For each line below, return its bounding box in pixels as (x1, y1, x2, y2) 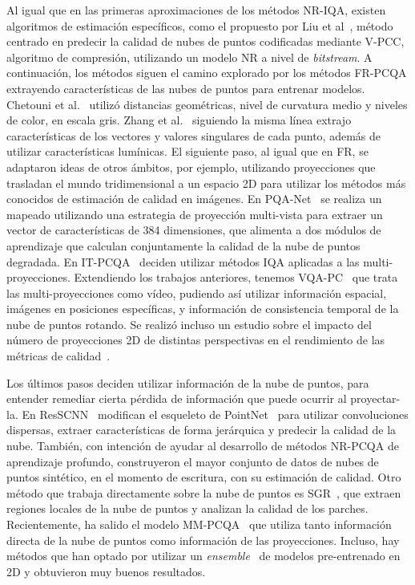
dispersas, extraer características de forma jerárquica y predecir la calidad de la (6, 421, 397, 438)
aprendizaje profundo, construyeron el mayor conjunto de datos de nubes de (6, 453, 379, 469)
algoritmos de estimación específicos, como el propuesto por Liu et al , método (6, 17, 393, 34)
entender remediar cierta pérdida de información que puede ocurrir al (6, 390, 347, 407)
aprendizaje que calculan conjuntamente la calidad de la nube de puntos (6, 237, 361, 254)
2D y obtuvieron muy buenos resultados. (6, 563, 206, 579)
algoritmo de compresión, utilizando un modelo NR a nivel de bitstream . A (6, 48, 373, 65)
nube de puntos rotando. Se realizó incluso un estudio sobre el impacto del (6, 315, 372, 332)
